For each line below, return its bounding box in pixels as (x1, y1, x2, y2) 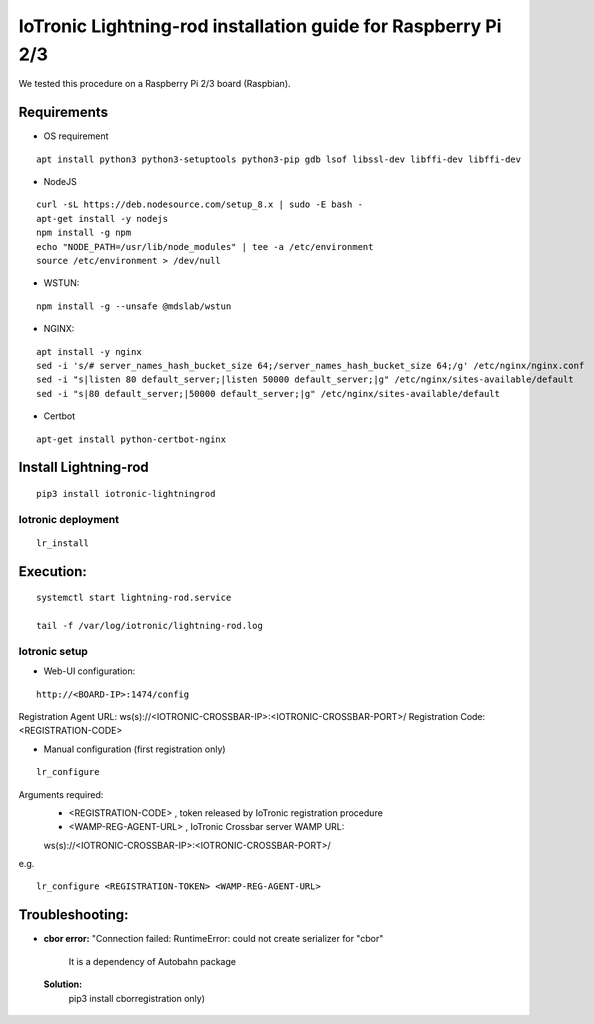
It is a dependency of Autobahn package (68, 955, 237, 967)
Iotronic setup (18, 644, 89, 658)
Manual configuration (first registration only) (43, 743, 226, 755)
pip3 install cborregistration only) (68, 992, 205, 1004)
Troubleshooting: (18, 906, 129, 924)
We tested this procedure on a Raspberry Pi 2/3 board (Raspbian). (18, 78, 291, 90)
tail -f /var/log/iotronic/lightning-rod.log (36, 620, 264, 632)
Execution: (18, 563, 87, 580)
